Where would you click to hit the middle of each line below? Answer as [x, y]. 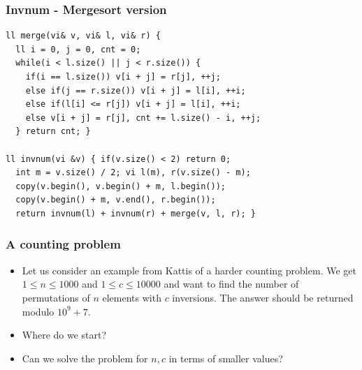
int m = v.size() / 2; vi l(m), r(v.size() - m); [133, 173]
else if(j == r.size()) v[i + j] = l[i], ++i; [136, 90]
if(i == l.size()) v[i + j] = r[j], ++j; [123, 77]
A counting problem [63, 244]
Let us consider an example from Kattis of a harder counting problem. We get [189, 270]
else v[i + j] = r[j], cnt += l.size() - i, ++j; [143, 118]
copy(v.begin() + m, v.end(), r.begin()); [116, 200]
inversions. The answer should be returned [263, 297]
